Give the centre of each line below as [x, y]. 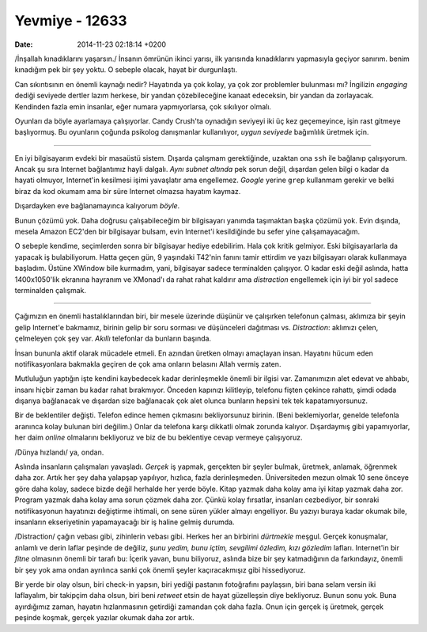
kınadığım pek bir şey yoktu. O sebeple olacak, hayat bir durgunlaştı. [126, 70]
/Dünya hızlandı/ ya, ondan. [59, 452]
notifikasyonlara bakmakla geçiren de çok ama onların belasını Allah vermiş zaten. [148, 364]
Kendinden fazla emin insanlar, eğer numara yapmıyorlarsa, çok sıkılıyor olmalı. [143, 106]
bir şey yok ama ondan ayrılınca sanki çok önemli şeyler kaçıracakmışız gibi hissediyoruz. [160, 569]
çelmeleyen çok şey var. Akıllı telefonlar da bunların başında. [113, 339]
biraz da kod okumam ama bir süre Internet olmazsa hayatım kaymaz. [128, 191]
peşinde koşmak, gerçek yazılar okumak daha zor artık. [104, 618]
